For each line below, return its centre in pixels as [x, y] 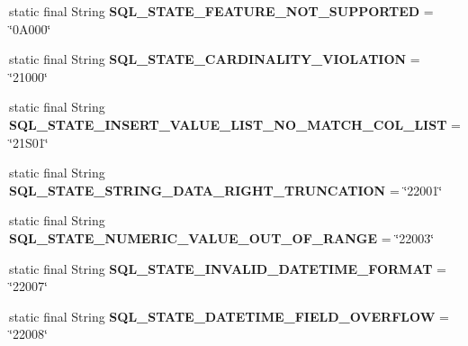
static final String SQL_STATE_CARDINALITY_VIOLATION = [215, 59]
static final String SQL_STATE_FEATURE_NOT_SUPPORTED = [221, 11]
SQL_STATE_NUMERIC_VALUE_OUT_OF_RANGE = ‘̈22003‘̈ [222, 237]
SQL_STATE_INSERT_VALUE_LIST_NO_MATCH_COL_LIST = [235, 124]
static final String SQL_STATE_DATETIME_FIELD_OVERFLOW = [229, 316]
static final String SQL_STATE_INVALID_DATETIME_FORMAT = [228, 268]
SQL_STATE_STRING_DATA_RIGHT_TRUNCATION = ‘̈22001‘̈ [226, 190]
